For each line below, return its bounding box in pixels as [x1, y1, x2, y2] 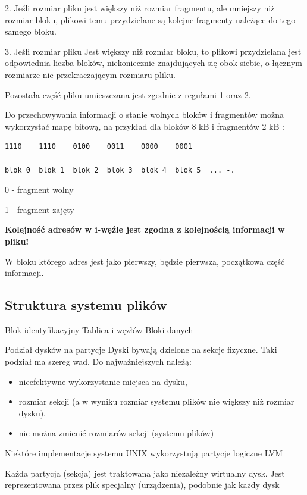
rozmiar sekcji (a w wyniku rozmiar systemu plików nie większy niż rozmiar [18, 395, 295, 408]
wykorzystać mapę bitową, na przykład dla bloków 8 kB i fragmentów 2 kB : [5, 120, 284, 132]
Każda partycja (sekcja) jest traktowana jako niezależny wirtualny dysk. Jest [5, 466, 285, 479]
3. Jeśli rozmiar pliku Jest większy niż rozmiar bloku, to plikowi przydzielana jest [5, 45, 302, 57]
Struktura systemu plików [5, 296, 167, 314]
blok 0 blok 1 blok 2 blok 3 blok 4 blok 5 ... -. [5, 165, 235, 174]
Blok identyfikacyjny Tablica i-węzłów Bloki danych [5, 323, 193, 336]
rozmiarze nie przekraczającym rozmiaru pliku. [5, 68, 176, 80]
